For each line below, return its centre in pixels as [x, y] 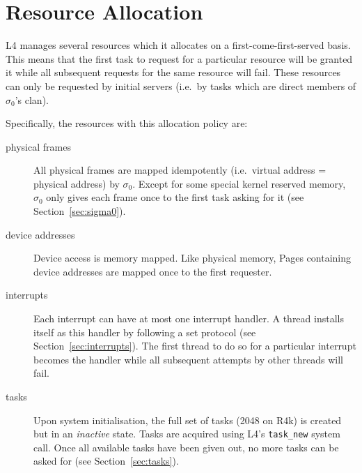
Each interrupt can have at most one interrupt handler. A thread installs [189, 318]
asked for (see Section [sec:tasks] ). [106, 461]
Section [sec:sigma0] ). [80, 211]
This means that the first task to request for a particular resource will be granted [179, 58]
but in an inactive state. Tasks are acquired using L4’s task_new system [187, 434]
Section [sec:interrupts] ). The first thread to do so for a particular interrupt [195, 346]
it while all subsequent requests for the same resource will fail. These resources [173, 72]
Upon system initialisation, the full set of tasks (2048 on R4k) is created [188, 420]
